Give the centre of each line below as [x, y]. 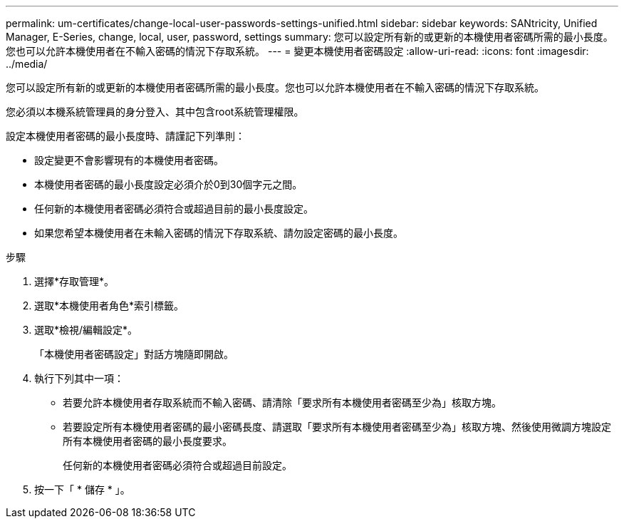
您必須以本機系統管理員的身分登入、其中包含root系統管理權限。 [155, 112]
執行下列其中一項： [79, 378]
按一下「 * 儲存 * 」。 [82, 489]
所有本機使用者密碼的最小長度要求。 [147, 441]
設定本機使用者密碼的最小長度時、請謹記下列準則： [125, 136]
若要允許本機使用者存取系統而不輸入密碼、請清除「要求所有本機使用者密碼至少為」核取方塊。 [282, 402]
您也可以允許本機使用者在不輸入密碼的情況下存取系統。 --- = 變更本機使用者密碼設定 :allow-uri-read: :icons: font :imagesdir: [297, 51]
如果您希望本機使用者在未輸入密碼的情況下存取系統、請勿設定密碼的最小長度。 [219, 233]
